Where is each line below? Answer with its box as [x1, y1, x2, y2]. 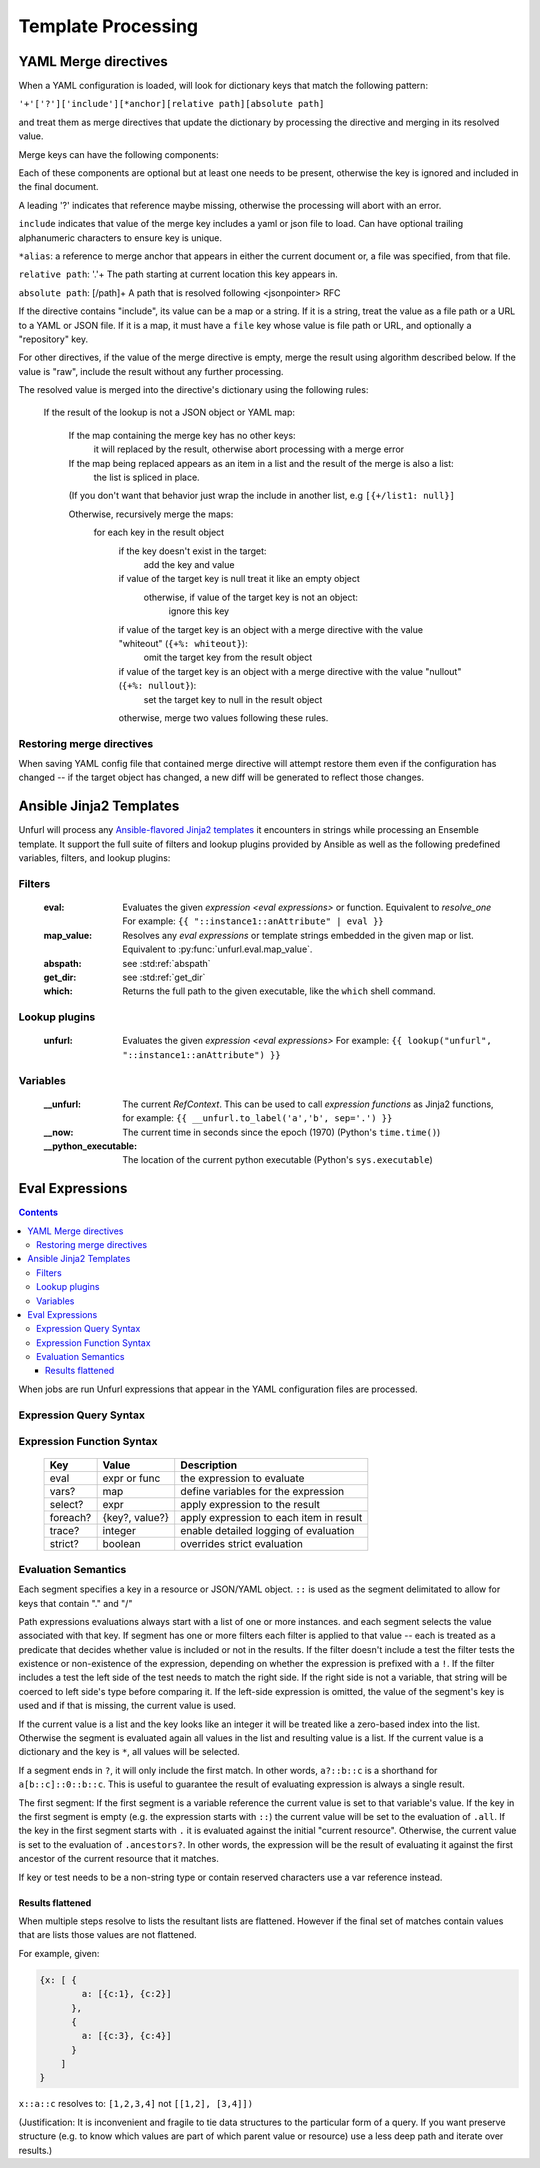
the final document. [18, 181, 99, 193]
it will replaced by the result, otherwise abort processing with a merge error [93, 443, 405, 455]
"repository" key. [18, 333, 89, 345]
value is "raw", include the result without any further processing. [18, 365, 284, 377]
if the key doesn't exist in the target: [118, 545, 267, 557]
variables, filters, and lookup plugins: [18, 852, 171, 864]
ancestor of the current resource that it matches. [18, 1853, 219, 1865]
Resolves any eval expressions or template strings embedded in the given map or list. [122, 929, 474, 941]
